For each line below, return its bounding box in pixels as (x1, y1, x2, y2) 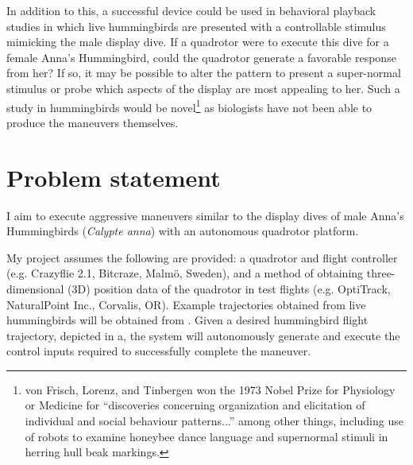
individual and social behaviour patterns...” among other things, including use (25, 413, 403, 429)
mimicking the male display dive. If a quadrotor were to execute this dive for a (6, 33, 389, 50)
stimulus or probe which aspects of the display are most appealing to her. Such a (6, 79, 400, 96)
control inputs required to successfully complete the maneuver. (6, 343, 311, 359)
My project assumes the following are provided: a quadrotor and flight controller (6, 249, 398, 265)
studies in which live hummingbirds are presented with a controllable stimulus (6, 17, 386, 34)
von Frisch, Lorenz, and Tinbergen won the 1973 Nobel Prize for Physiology (25, 381, 396, 397)
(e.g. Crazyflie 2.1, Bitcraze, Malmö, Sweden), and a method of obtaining (6, 265, 364, 281)
